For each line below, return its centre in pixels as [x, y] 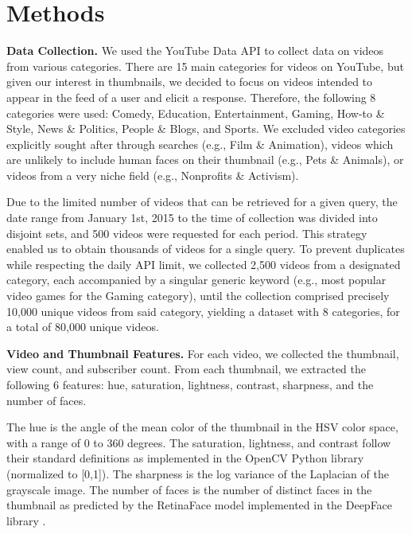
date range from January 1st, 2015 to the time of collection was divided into [192, 218]
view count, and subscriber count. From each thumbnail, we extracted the [187, 369]
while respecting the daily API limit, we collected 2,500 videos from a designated [204, 264]
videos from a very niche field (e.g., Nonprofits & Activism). [153, 175]
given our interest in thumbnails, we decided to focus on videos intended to [190, 82]
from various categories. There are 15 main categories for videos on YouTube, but [205, 66]
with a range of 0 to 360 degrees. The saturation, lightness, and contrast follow [199, 442]
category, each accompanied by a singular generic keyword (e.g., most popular [196, 280]
